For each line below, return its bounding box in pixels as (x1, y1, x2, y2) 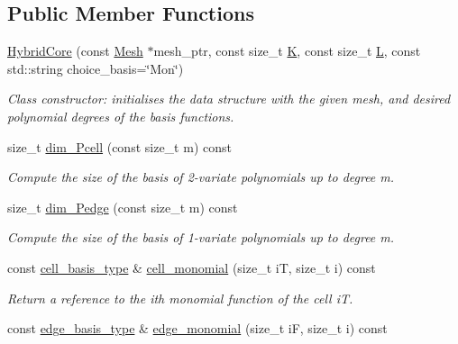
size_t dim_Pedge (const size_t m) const (7, 197, 238, 216)
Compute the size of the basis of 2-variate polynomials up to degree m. (7, 167, 395, 186)
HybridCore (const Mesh (7, 41, 143, 60)
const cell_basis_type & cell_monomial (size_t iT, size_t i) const (7, 258, 376, 276)
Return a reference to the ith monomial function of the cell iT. (7, 288, 353, 307)
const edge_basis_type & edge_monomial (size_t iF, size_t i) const (7, 319, 388, 338)
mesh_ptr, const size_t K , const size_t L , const (153, 41, 421, 60)
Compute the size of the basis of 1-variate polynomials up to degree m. (7, 228, 395, 247)
